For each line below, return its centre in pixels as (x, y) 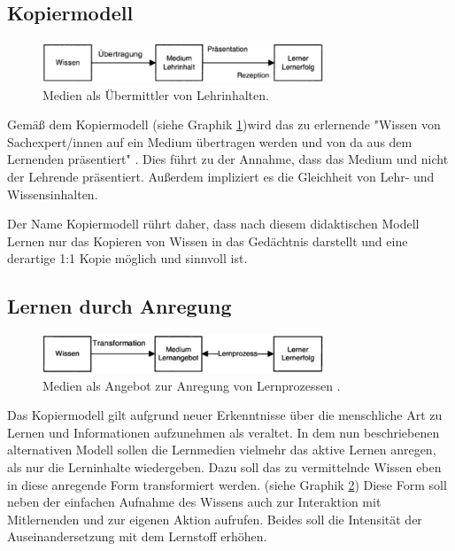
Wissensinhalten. (53, 194)
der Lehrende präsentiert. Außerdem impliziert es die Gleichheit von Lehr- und (221, 176)
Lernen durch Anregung (120, 306)
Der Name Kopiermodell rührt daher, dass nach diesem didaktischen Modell (213, 224)
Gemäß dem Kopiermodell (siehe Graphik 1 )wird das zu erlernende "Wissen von (224, 124)
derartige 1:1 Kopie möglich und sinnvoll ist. (127, 258)
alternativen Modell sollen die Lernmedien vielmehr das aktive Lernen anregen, (222, 450)
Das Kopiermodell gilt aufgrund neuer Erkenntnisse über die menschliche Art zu (225, 415)
